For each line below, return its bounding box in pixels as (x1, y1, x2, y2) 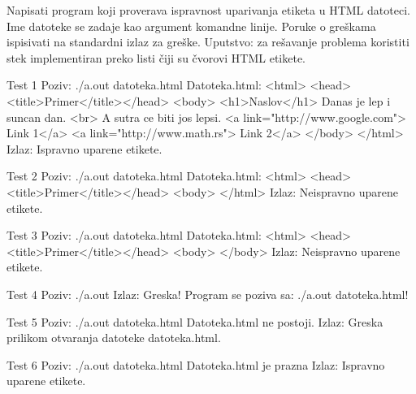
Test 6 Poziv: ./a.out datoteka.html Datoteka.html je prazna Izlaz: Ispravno (6, 356, 385, 373)
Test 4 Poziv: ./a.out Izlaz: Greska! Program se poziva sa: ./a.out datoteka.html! (6, 285, 409, 302)
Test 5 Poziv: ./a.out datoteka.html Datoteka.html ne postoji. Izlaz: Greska (6, 313, 383, 330)
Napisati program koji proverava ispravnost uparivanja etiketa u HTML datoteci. (6, 2, 410, 18)
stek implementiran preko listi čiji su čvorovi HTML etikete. (6, 49, 306, 66)
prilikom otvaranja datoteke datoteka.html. (6, 329, 221, 346)
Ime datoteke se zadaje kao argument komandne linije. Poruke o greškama (6, 17, 376, 34)
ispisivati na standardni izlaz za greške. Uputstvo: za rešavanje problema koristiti (6, 33, 409, 50)
